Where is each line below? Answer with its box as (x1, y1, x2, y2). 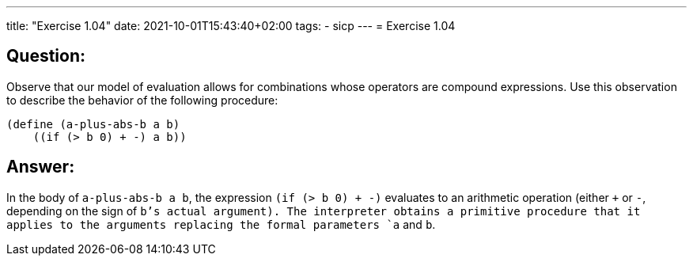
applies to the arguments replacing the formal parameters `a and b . (6, 217, 436, 231)
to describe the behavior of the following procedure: (6, 93, 278, 107)
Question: (6, 46, 86, 66)
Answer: (6, 157, 75, 177)
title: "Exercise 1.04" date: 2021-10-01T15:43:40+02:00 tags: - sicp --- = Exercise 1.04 (6, 19, 456, 32)
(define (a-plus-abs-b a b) (6, 117, 180, 131)
